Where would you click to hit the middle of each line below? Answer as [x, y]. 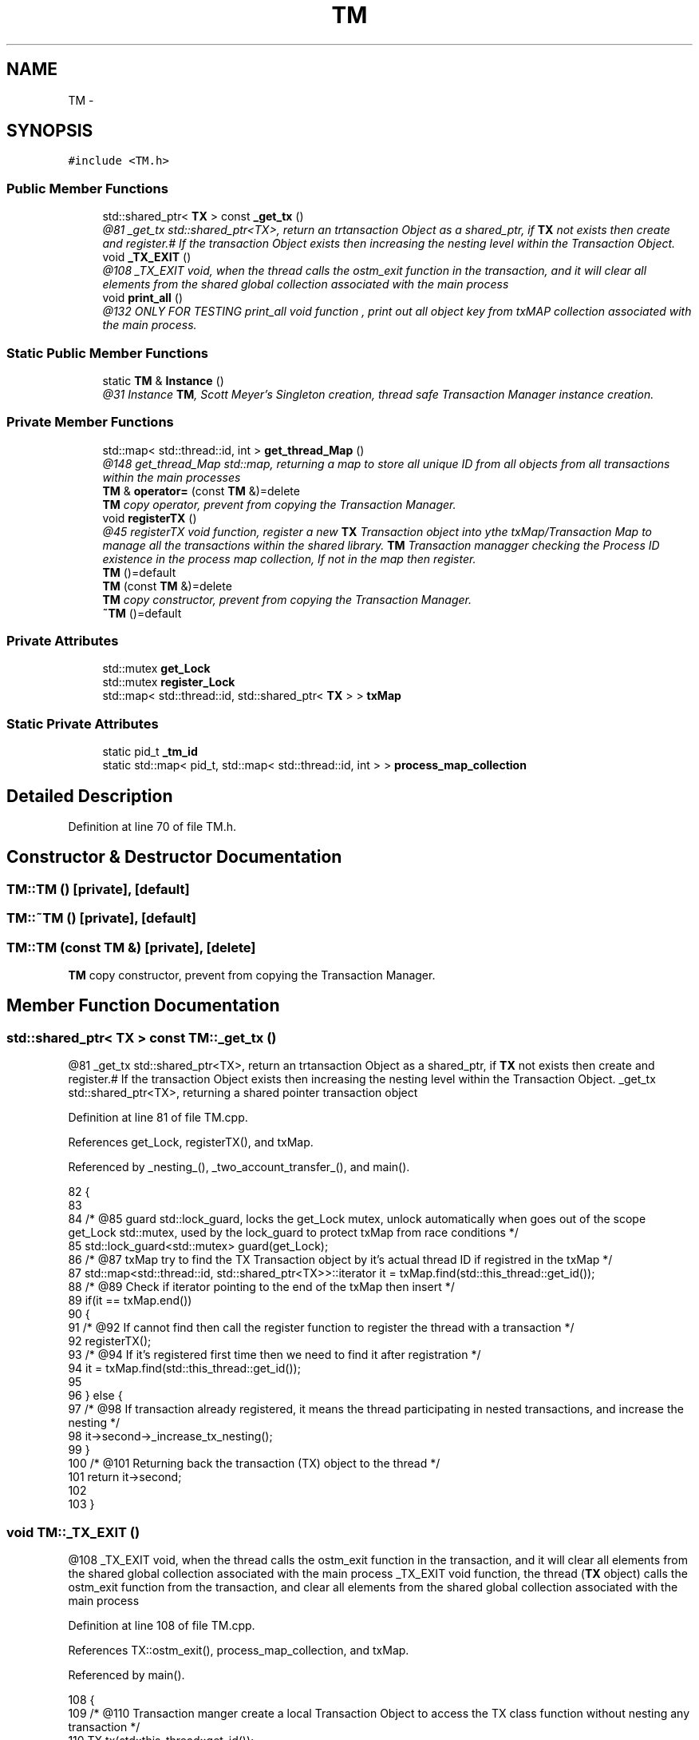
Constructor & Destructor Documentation [174, 857]
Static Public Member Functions [108, 353]
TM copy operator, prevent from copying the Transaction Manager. [279, 504]
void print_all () [143, 298]
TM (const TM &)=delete [167, 586]
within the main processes [172, 477]
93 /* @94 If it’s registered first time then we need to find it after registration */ [274, 1355]
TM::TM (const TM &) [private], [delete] [131, 947]
